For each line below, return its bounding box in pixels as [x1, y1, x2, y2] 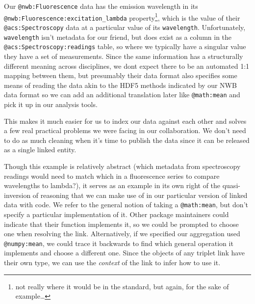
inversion [4, 190, 31, 200]
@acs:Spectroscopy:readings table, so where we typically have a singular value [4, 41, 246, 52]
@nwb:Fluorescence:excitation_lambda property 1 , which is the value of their [4, 11, 240, 23]
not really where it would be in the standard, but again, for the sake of [15, 281, 229, 291]
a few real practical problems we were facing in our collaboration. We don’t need [4, 125, 246, 136]
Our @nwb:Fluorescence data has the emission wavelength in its [4, 1, 198, 11]
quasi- [222, 180, 240, 191]
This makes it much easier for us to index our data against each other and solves [4, 115, 247, 126]
